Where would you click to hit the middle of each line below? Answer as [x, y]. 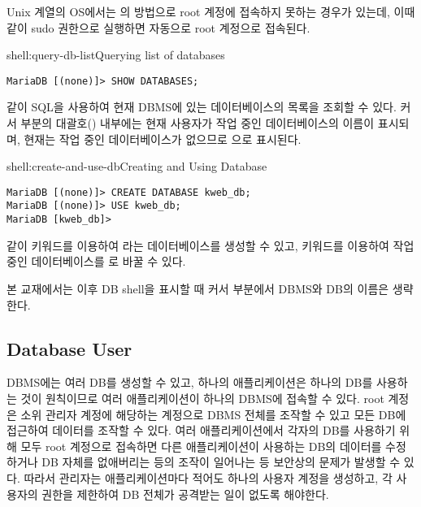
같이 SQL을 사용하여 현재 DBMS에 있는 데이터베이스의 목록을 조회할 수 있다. [202, 107]
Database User [69, 348]
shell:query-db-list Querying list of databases [116, 55]
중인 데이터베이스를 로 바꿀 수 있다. [96, 261]
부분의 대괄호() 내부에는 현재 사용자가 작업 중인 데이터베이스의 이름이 [197, 123]
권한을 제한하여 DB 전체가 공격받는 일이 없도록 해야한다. [185, 494]
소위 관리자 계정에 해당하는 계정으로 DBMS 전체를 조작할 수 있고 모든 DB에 [213, 414]
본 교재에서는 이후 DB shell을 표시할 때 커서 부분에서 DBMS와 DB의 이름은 [198, 288]
